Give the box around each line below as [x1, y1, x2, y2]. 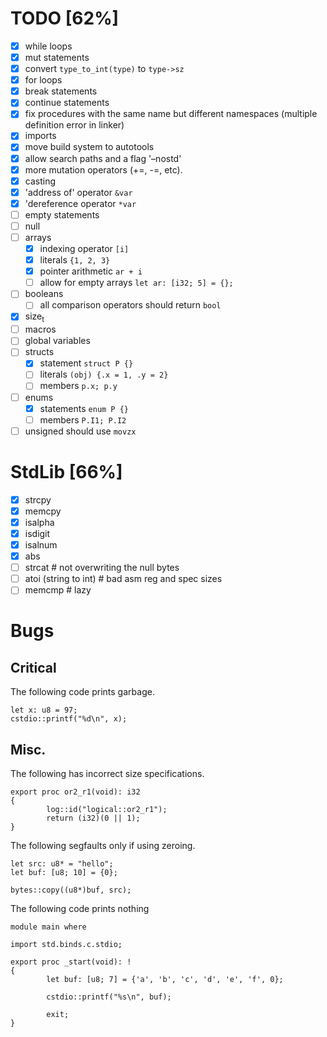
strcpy [24, 493, 52, 506]
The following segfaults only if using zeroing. [10, 840, 196, 852]
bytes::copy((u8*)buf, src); [10, 885, 132, 896]
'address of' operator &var [24, 186, 133, 198]
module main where [10, 922, 87, 932]
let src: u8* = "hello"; [10, 859, 114, 869]
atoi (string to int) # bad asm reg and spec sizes [24, 573, 223, 585]
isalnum [24, 538, 58, 551]
